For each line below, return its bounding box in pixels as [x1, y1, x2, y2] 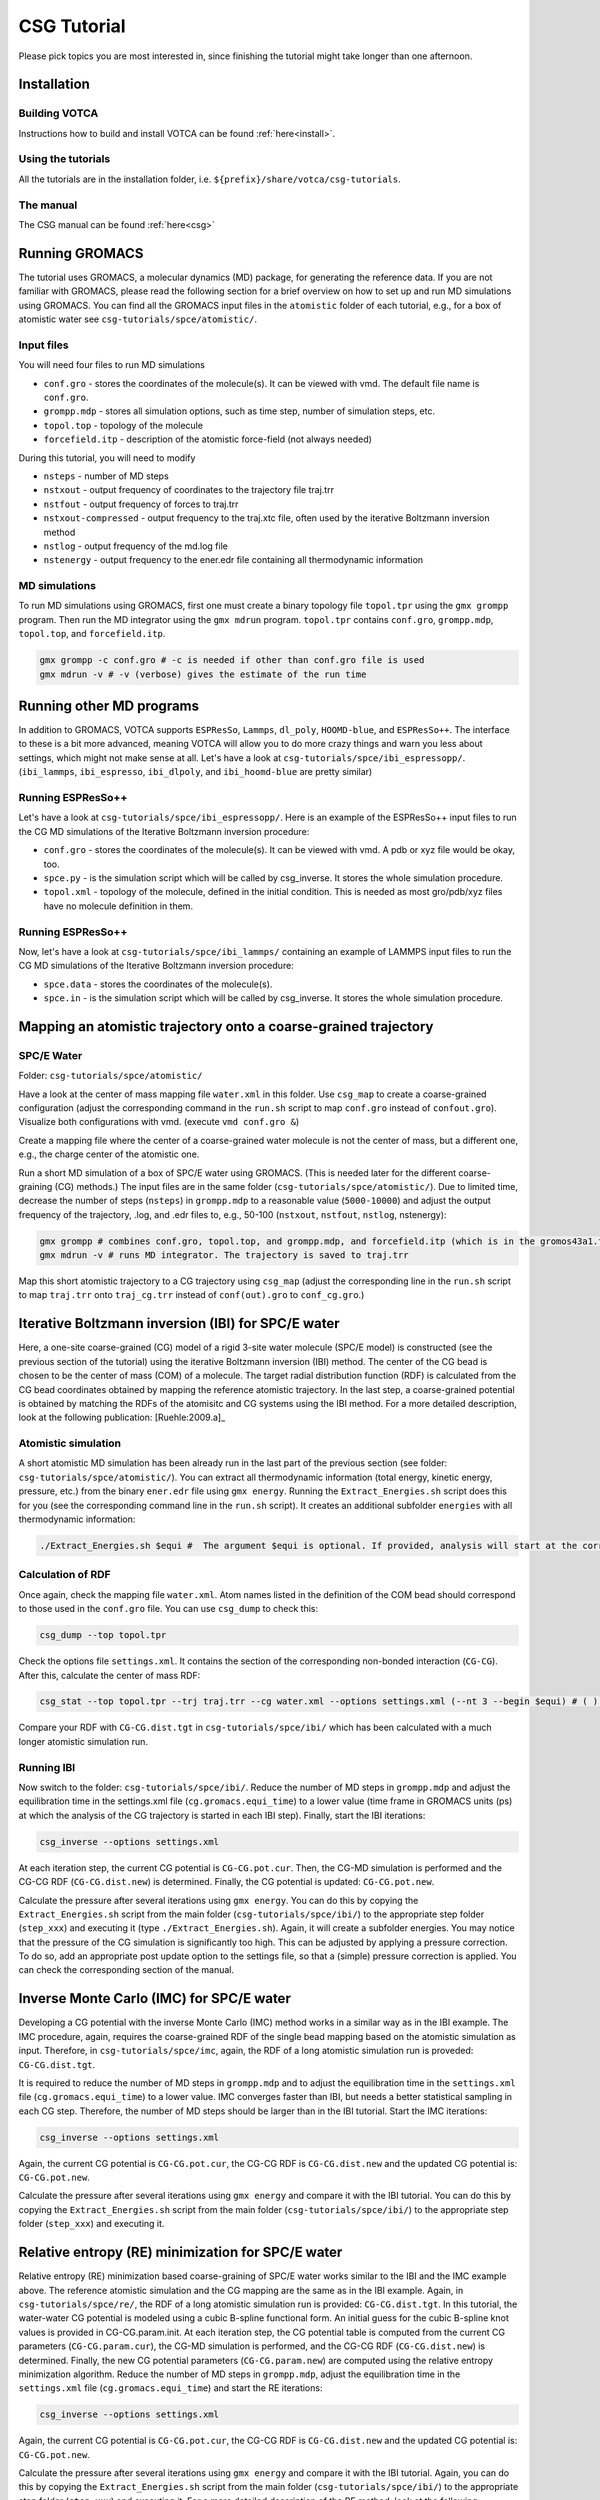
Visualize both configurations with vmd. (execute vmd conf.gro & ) [18, 1116, 300, 1128]
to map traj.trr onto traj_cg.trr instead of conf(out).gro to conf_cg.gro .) [18, 1289, 365, 1301]
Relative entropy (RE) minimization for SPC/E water [18, 2244, 343, 2261]
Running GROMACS [18, 245, 144, 262]
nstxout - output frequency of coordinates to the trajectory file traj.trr [43, 484, 335, 496]
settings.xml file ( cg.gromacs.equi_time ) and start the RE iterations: [18, 2382, 323, 2394]
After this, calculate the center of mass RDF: [18, 1669, 201, 1681]
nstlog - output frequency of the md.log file [43, 540, 229, 552]
